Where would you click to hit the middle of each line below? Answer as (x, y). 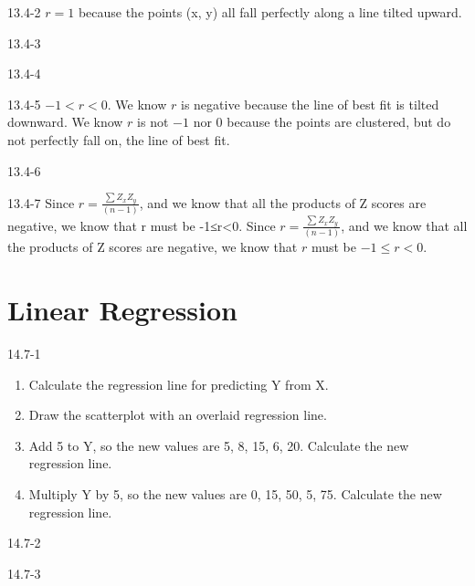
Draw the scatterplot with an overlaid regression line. (178, 415)
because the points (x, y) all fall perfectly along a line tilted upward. (270, 12)
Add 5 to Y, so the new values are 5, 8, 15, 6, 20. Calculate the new (219, 445)
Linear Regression (123, 309)
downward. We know (65, 122)
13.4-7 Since (41, 202)
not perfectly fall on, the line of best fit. (119, 139)
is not (153, 122)
